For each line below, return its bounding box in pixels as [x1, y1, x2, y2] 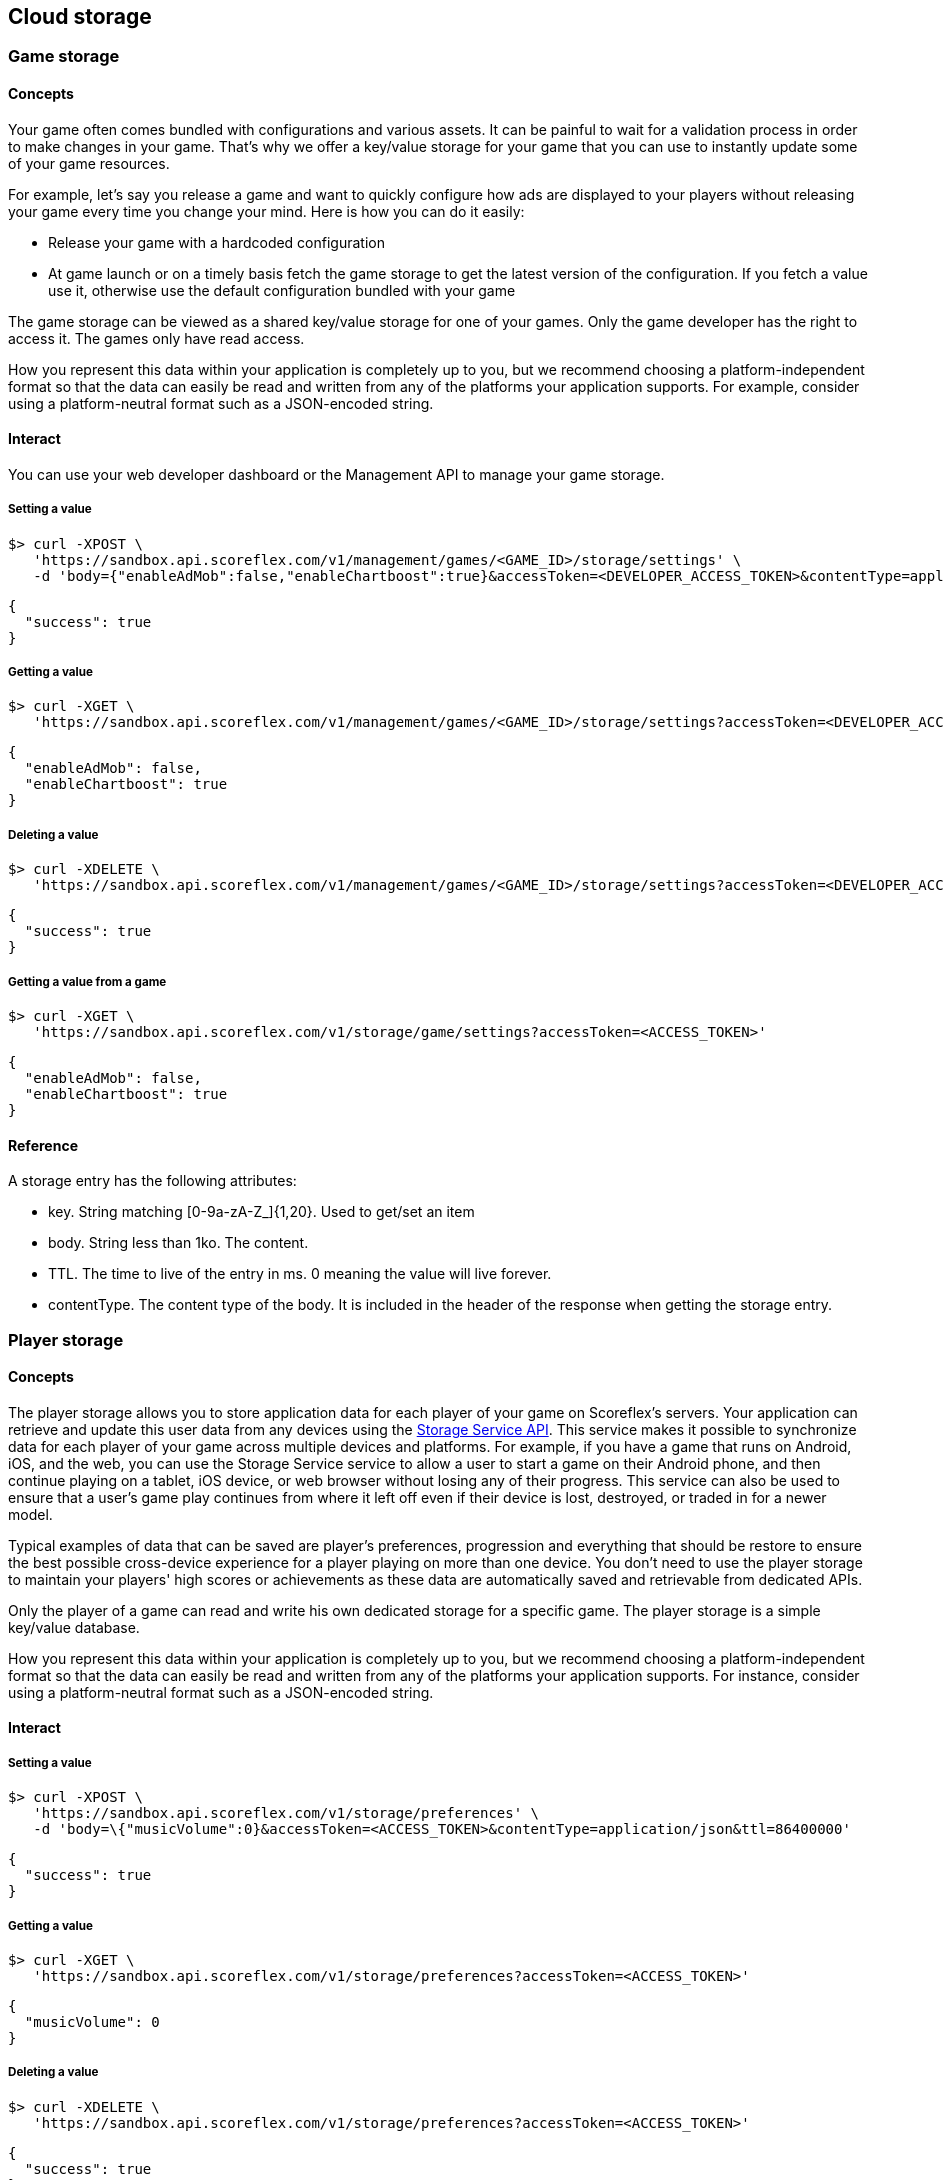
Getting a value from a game [8, 974, 167, 989]
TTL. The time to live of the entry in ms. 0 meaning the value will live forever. [48, 1265, 552, 1283]
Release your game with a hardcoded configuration [48, 233, 385, 251]
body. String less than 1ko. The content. [48, 1234, 309, 1252]
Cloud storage [8, 4, 152, 29]
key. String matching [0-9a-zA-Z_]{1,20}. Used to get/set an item [48, 1203, 475, 1221]
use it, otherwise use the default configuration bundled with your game [48, 281, 516, 299]
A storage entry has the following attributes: [8, 1172, 297, 1190]
